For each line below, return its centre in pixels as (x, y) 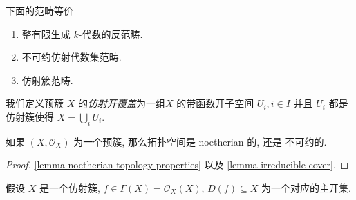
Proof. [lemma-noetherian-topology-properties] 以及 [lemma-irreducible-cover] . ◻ (177, 164)
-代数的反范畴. (111, 33)
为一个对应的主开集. (306, 187)
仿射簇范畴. (47, 80)
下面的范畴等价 (39, 10)
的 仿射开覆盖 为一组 (121, 103)
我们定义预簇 (35, 103)
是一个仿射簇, (69, 187)
